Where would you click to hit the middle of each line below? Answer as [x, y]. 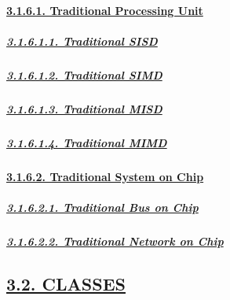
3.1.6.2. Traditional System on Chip [105, 176]
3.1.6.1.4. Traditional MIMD [87, 142]
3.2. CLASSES [66, 283]
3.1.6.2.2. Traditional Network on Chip [115, 241]
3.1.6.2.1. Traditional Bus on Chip [102, 207]
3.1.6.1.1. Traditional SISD [82, 41]
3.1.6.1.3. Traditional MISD [84, 108]
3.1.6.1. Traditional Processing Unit [105, 10]
